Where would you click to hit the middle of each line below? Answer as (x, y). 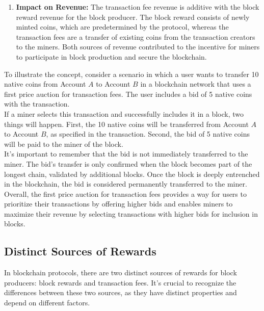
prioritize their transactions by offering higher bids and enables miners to (118, 204)
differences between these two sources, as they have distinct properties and (121, 292)
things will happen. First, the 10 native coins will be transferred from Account (126, 124)
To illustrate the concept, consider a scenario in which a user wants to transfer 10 (131, 74)
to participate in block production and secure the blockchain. (111, 56)
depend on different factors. (47, 303)
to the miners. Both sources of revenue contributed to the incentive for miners (138, 47)
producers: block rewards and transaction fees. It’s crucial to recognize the (120, 282)
